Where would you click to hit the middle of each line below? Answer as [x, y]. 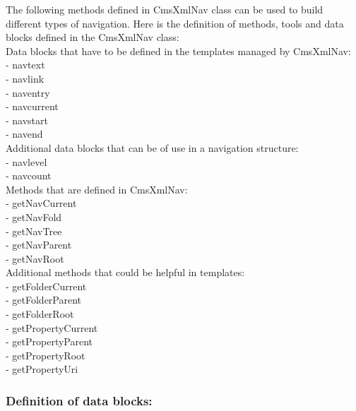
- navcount [29, 175]
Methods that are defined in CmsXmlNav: [97, 189]
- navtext [25, 65]
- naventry [28, 92]
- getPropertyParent [49, 341]
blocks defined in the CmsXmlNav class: [93, 37]
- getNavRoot [35, 258]
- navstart [27, 120]
